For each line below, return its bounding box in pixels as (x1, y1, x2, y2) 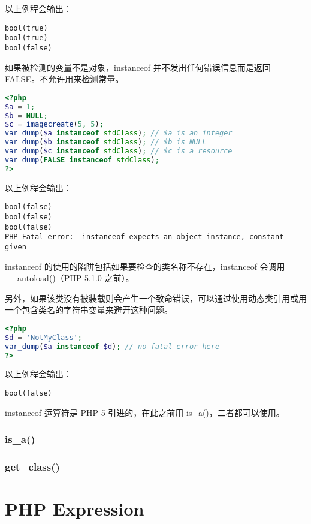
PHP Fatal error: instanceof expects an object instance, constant (5, 233, 284, 242)
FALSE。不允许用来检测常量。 (5, 73, 124, 85)
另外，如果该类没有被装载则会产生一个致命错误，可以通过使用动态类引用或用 (5, 291, 307, 304)
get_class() (5, 459, 60, 474)
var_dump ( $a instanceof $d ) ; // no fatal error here (5, 342, 220, 351)
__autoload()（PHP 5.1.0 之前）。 (5, 272, 134, 284)
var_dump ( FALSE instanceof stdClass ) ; (5, 155, 159, 164)
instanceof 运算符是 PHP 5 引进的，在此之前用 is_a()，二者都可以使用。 (5, 406, 285, 418)
